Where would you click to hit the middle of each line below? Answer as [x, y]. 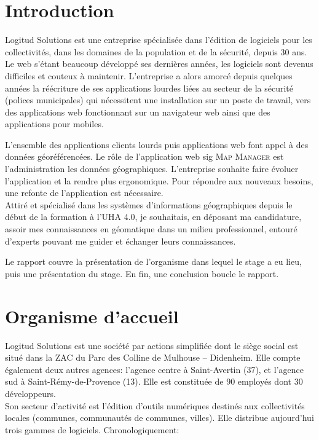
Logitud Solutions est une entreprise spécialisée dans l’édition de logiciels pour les [159, 40]
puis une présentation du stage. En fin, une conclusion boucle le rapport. [142, 273]
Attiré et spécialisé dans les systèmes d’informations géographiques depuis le [149, 204]
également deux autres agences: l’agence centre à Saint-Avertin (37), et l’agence [154, 369]
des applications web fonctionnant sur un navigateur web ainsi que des [138, 112]
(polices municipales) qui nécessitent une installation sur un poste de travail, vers [158, 100]
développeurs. [30, 393]
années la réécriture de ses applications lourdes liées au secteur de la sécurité [149, 88]
